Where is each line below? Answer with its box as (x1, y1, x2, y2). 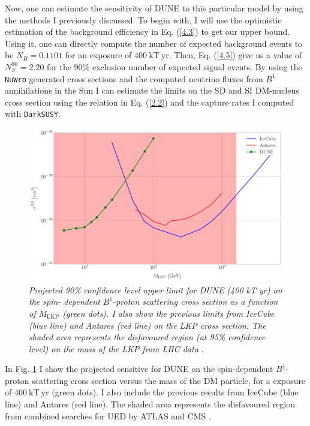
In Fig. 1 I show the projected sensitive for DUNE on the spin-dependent (5, 362, 273, 375)
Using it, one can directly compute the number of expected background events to (5, 37, 303, 49)
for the (47, 60, 71, 73)
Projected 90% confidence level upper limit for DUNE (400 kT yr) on (29, 283, 282, 296)
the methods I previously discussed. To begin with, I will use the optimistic (5, 13, 282, 26)
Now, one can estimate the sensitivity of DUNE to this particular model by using (5, 2, 303, 14)
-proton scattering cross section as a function (113, 295, 278, 308)
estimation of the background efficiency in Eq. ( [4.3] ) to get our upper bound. (5, 25, 290, 38)
